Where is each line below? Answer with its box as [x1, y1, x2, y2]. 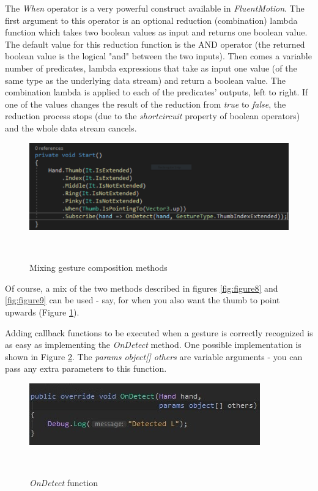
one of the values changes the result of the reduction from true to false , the [5, 97, 286, 110]
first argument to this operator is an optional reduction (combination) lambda [5, 13, 298, 26]
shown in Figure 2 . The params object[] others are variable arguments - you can [5, 350, 303, 363]
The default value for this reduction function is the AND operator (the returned [5, 37, 305, 50]
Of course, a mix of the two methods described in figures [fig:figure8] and [5, 281, 278, 294]
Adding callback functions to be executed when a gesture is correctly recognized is [5, 326, 313, 339]
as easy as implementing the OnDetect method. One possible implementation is [5, 338, 301, 351]
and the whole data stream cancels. [5, 121, 137, 134]
